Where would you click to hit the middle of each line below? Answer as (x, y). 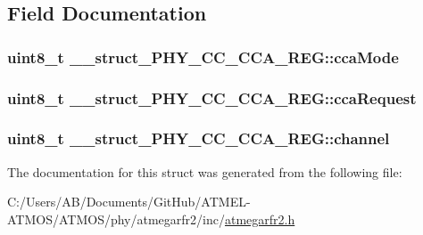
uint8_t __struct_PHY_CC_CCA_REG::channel (199, 138)
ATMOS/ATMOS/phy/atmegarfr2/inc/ (116, 219)
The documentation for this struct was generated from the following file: (205, 171)
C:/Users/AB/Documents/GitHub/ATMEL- (129, 202)
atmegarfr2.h (260, 219)
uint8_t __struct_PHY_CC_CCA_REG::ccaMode (203, 57)
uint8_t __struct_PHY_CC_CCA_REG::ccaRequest (212, 97)
